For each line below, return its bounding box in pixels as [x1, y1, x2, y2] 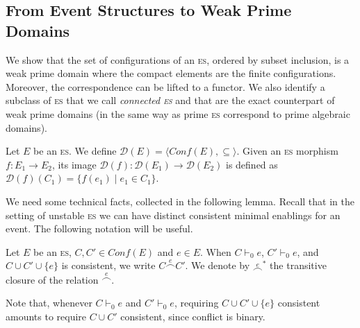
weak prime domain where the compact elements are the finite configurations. [6, 66, 336, 80]
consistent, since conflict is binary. [120, 309, 265, 323]
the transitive [270, 258, 327, 273]
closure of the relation [6, 272, 99, 286]
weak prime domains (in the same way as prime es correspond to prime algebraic [6, 106, 350, 121]
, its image [51, 157, 97, 171]
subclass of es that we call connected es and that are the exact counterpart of [6, 93, 335, 107]
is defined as [226, 157, 278, 171]
